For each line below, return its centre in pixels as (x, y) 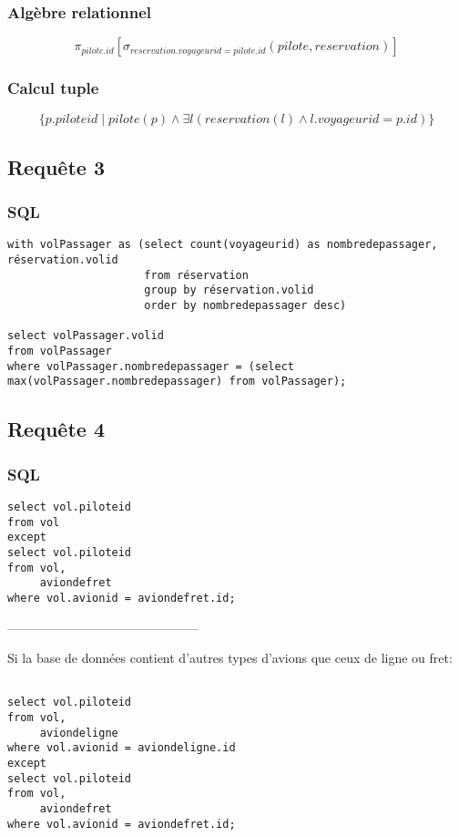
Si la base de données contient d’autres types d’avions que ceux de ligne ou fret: (230, 658)
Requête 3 (56, 166)
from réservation (196, 275)
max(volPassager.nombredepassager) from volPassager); (177, 382)
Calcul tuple (53, 88)
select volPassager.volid (86, 336)
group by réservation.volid (229, 290)
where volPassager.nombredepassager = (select (151, 366)
